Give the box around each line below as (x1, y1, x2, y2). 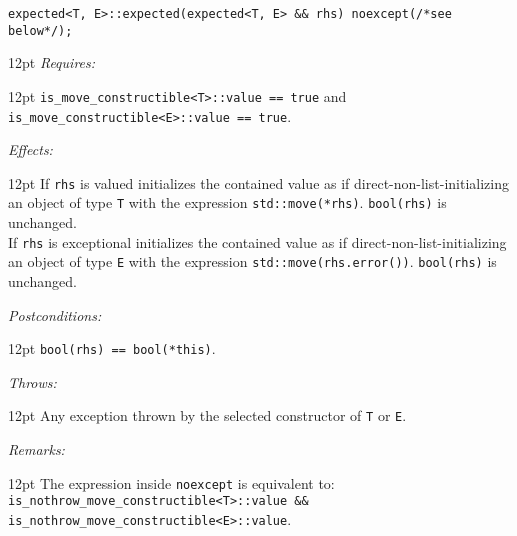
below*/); (8, 23, 73, 38)
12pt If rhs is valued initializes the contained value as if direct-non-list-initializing (8, 172, 509, 193)
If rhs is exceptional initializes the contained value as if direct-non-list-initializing (8, 231, 507, 252)
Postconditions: (8, 304, 102, 325)
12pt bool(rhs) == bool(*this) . (8, 338, 216, 359)
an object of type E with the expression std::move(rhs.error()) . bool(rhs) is (8, 251, 497, 272)
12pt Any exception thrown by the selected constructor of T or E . (8, 405, 407, 426)
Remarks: (8, 439, 65, 460)
